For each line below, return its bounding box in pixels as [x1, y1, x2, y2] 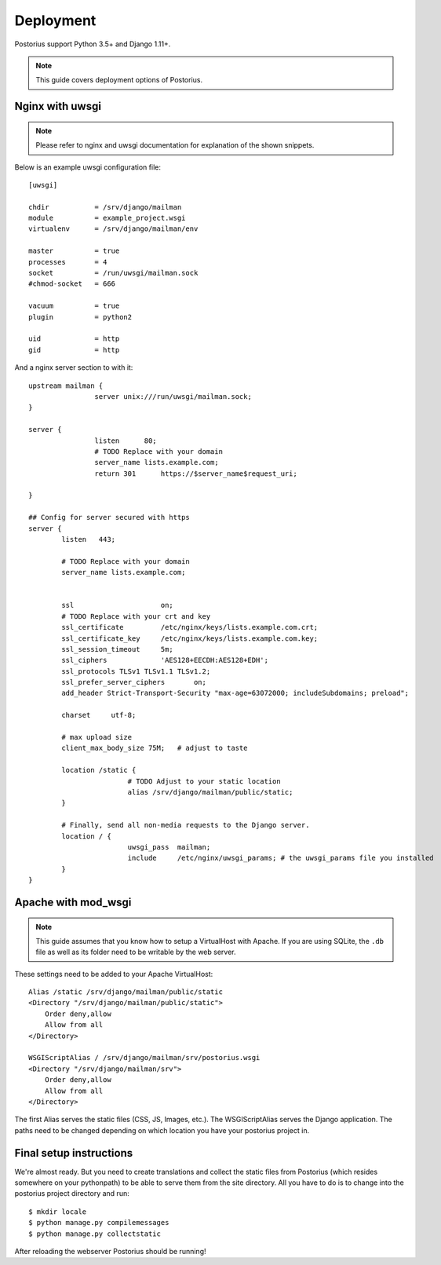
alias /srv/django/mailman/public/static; [127, 788, 293, 796]
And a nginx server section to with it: [14, 363, 133, 372]
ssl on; [61, 601, 174, 610]
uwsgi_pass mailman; [127, 843, 211, 851]
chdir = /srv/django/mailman [28, 203, 182, 211]
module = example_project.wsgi [28, 214, 186, 223]
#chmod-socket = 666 [28, 280, 116, 288]
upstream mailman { [28, 381, 104, 390]
